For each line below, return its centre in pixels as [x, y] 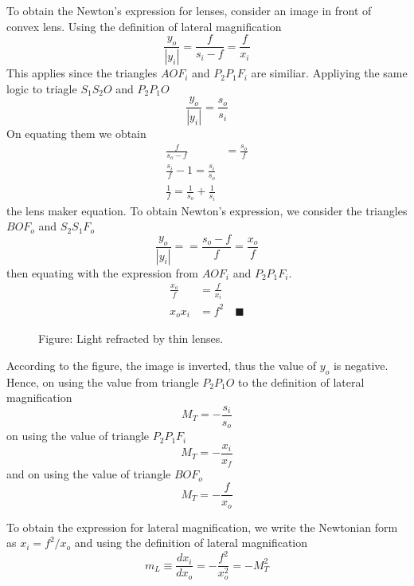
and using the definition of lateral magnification [191, 543]
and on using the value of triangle [89, 474]
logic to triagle [42, 88]
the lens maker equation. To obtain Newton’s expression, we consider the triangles [207, 210]
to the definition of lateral [301, 381]
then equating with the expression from [102, 272]
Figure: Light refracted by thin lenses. [131, 338]
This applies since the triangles [82, 73]
